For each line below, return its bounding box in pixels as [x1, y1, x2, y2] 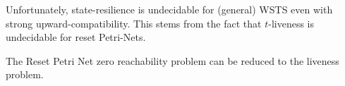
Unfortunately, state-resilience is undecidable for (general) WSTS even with [6, 2, 333, 16]
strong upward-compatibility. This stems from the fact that [6, 16, 262, 30]
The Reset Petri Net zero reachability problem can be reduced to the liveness [6, 53, 339, 68]
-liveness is [268, 16, 314, 30]
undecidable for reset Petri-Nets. [6, 30, 146, 44]
